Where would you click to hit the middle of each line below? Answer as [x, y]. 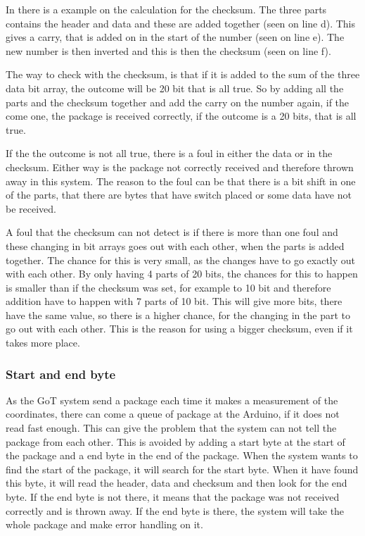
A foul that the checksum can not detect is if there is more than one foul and [172, 232]
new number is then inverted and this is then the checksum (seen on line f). [168, 50]
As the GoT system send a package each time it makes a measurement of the [172, 400]
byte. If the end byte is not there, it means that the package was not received [173, 497]
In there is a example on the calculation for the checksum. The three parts [166, 9]
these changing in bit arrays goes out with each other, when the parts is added [175, 245]
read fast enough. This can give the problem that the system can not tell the [171, 428]
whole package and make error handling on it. [104, 524]
